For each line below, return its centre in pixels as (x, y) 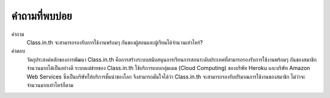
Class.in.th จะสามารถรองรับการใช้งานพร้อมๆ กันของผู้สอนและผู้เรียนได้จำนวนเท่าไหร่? (115, 42)
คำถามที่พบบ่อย (42, 16)
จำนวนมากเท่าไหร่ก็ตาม (50, 85)
